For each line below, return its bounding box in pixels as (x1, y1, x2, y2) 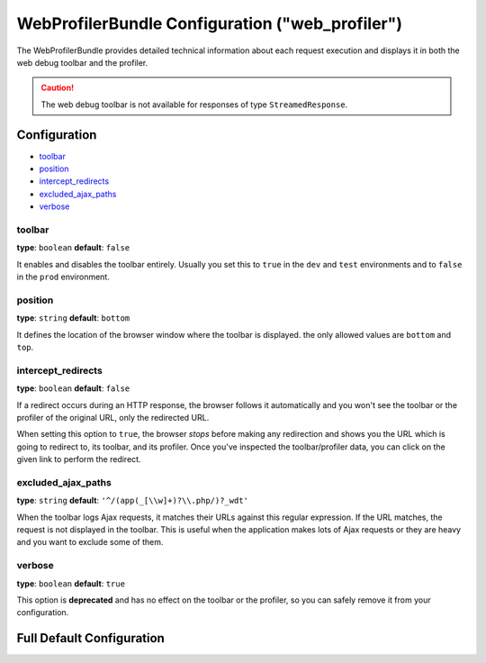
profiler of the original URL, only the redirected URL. (16, 412, 210, 422)
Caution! (40, 82, 75, 94)
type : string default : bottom (16, 313, 130, 323)
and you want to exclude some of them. (16, 537, 164, 548)
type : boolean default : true (16, 577, 126, 589)
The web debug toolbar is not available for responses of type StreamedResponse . (40, 99, 348, 110)
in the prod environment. (16, 271, 110, 283)
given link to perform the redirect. (16, 454, 141, 465)
